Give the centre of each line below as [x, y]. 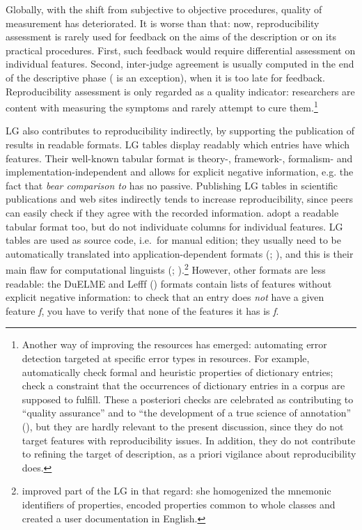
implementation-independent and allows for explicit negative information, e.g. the [180, 172]
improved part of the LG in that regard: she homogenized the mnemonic [176, 491]
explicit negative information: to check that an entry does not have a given [165, 297]
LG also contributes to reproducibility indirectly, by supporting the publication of [180, 131]
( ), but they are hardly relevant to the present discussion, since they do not [183, 426]
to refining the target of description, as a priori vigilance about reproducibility [189, 454]
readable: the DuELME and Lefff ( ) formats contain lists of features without [169, 283]
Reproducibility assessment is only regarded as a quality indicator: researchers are [180, 91]
